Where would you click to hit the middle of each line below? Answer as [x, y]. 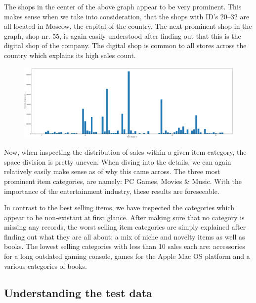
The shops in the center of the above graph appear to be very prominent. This [123, 6]
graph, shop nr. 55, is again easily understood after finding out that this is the [123, 35]
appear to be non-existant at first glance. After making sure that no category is [124, 217]
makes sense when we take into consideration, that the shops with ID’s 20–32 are [127, 16]
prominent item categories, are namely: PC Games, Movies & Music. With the [123, 181]
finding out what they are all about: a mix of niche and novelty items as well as [125, 236]
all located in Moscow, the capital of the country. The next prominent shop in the [128, 26]
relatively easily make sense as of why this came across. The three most [112, 171]
